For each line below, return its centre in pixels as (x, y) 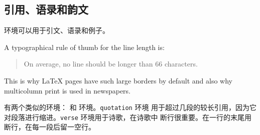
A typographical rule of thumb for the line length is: (84, 47)
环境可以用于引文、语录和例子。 (57, 30)
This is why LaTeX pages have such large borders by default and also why (118, 80)
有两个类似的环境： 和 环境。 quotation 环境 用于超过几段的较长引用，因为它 (131, 107)
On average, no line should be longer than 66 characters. (111, 64)
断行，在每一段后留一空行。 (50, 127)
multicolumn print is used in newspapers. (68, 90)
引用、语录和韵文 (46, 9)
